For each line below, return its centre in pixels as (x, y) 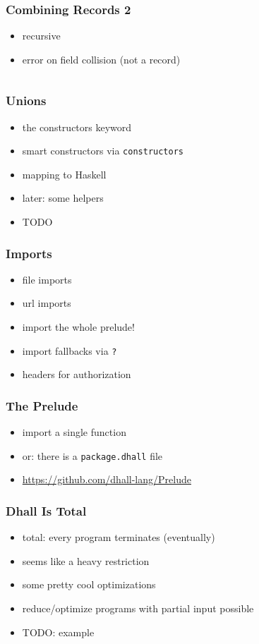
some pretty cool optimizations (89, 584)
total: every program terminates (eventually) (119, 537)
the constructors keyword (77, 127)
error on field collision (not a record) (101, 59)
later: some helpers (63, 198)
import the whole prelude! (78, 327)
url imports (47, 303)
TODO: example (58, 632)
